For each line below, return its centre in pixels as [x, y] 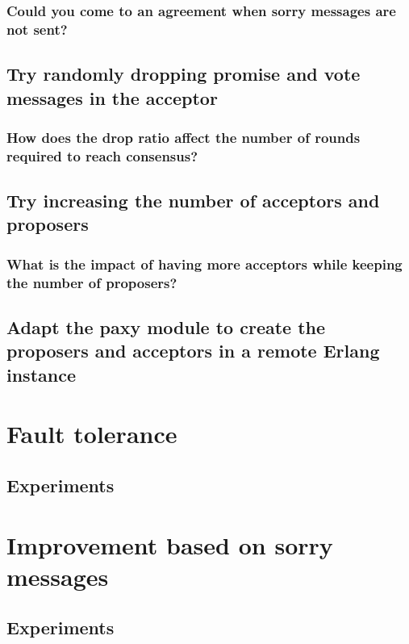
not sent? [37, 29]
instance [41, 374]
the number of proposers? [92, 282]
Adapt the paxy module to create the [166, 327]
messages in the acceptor [112, 97]
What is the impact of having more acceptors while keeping [204, 263]
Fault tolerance [92, 434]
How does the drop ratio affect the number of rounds [184, 137]
